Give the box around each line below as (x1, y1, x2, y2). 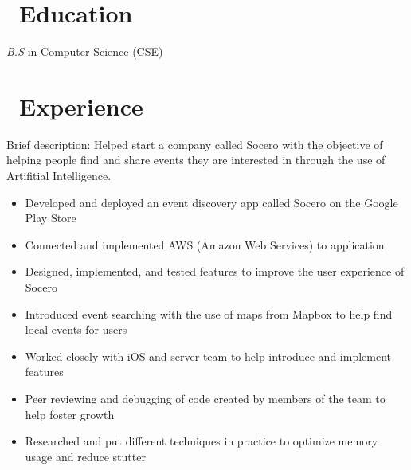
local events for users (25, 321, 127, 338)
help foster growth (25, 405, 115, 422)
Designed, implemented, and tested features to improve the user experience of (25, 263, 405, 280)
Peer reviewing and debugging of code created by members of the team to (25, 390, 386, 406)
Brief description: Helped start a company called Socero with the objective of (6, 135, 383, 152)
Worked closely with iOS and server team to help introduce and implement (25, 347, 391, 364)
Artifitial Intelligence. (6, 167, 112, 184)
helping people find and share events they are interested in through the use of (6, 151, 386, 168)
